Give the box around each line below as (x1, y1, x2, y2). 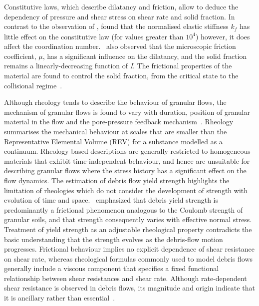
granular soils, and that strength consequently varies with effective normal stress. (4, 214, 252, 225)
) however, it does (195, 31, 250, 41)
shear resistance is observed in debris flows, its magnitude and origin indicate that (4, 283, 255, 293)
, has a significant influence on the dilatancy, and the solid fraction (42, 50, 247, 61)
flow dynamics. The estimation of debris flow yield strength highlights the (4, 175, 230, 185)
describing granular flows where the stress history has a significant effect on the (4, 165, 247, 176)
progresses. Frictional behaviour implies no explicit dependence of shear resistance (4, 244, 255, 254)
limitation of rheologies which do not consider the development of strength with (4, 185, 248, 195)
